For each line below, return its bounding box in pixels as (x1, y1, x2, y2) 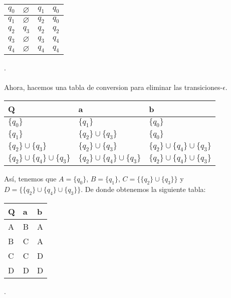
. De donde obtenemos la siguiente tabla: (81, 184, 206, 194)
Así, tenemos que (4, 173, 57, 184)
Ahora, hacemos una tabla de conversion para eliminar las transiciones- (4, 82, 223, 92)
